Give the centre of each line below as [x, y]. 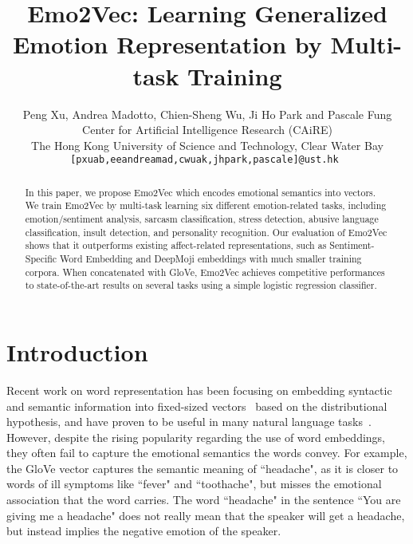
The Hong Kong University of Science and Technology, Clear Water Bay [207, 145]
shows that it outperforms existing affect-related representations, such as [176, 245]
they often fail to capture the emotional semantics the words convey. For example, [207, 453]
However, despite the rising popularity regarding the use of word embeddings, [196, 437]
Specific [41, 259]
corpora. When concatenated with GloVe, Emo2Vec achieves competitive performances [205, 272]
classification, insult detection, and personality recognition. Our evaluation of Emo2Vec [206, 232]
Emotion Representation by [167, 44]
